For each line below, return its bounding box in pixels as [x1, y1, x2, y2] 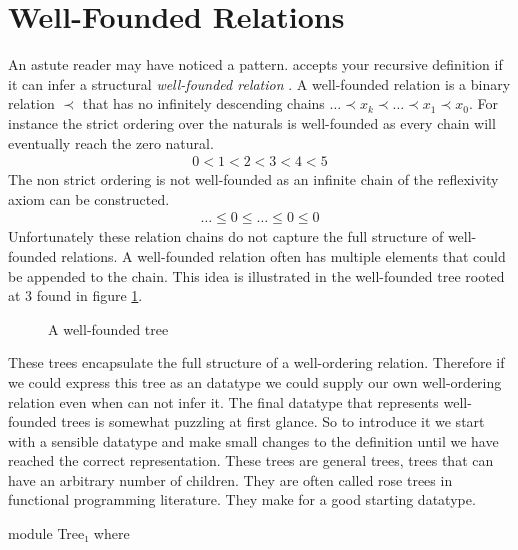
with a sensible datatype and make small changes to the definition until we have [8, 430, 499, 451]
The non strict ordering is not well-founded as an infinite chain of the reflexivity [8, 169, 499, 190]
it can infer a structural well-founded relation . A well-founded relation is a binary [8, 73, 511, 94]
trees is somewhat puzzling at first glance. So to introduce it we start [61, 411, 485, 432]
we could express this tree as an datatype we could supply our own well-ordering [8, 371, 502, 392]
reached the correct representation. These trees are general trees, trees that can [8, 450, 494, 471]
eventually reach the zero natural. [8, 132, 214, 153]
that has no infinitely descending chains [82, 93, 325, 114]
